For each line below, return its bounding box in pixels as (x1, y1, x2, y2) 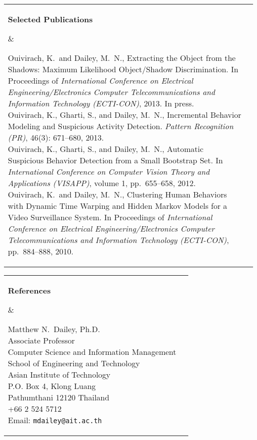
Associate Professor (8, 335, 75, 346)
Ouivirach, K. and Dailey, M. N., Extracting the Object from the (8, 52, 236, 63)
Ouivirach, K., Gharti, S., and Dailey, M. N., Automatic (8, 143, 204, 154)
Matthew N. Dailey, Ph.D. (8, 323, 100, 335)
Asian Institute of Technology (8, 369, 111, 380)
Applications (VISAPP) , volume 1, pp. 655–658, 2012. (8, 177, 196, 189)
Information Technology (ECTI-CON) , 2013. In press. (8, 98, 194, 109)
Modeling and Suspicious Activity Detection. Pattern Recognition (8, 120, 234, 132)
